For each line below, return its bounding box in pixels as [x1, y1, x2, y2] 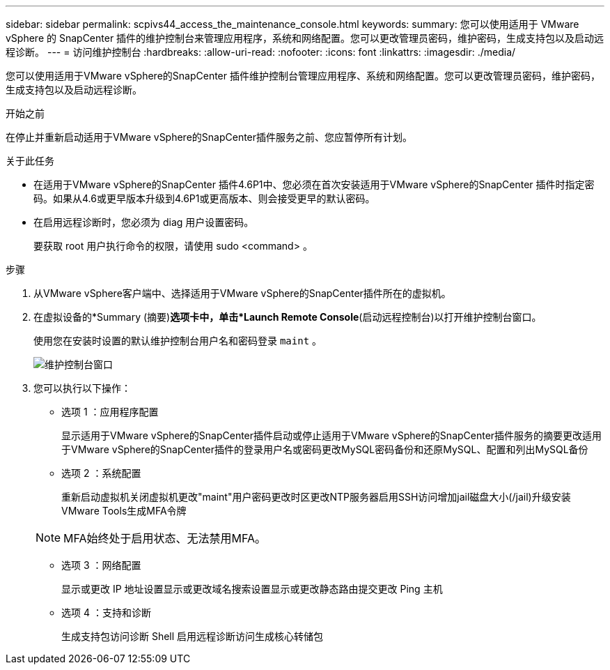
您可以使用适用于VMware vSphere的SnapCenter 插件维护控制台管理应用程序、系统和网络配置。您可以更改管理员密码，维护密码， [6, 70, 600, 82]
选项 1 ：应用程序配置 [61, 406, 159, 418]
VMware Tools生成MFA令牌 [61, 505, 187, 517]
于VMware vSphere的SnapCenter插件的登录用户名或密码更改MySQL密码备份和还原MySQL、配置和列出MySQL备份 [61, 443, 588, 455]
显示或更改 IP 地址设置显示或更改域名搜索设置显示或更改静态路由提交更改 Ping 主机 [61, 583, 443, 595]
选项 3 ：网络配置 [61, 559, 141, 571]
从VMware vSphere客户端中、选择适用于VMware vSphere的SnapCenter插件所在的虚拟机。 [33, 287, 451, 299]
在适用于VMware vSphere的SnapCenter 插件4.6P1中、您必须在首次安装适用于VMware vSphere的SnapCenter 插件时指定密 [33, 178, 595, 190]
